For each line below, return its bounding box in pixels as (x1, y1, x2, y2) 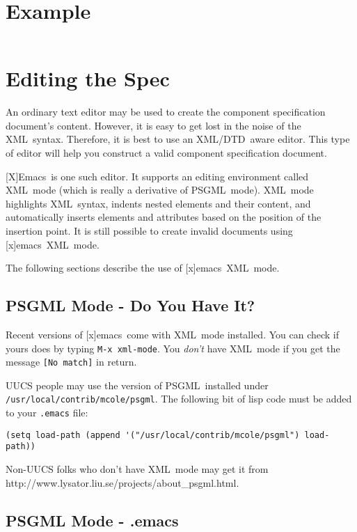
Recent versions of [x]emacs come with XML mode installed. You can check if (6, 327, 340, 341)
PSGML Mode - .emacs (6, 509, 179, 531)
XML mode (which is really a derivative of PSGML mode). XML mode (6, 182, 314, 197)
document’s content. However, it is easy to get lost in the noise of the (6, 118, 301, 132)
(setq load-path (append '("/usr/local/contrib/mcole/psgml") (6, 430, 300, 440)
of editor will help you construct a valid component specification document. (6, 146, 327, 160)
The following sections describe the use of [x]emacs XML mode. (6, 260, 280, 275)
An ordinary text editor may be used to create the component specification (6, 104, 326, 119)
